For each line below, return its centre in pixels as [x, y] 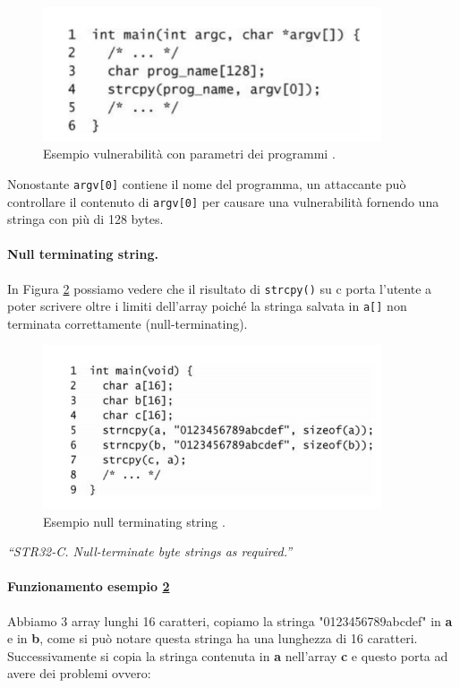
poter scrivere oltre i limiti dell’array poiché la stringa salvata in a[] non [207, 306]
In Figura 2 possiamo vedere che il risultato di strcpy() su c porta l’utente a [220, 288]
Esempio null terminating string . [134, 521]
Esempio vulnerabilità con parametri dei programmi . [189, 154]
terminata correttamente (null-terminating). [128, 323]
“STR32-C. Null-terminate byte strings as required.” [150, 551]
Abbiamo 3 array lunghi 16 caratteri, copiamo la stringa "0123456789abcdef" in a [230, 620]
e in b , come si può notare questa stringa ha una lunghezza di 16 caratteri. [213, 638]
